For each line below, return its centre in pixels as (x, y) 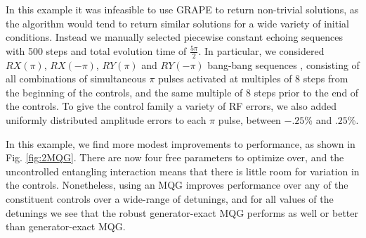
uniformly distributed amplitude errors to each (106, 119)
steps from (326, 79)
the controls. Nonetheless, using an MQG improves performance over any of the (177, 185)
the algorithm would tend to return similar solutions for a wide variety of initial (177, 23)
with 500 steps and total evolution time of (96, 50)
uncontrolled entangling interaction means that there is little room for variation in (183, 171)
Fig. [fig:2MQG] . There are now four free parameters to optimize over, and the (175, 157)
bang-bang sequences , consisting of (283, 64)
